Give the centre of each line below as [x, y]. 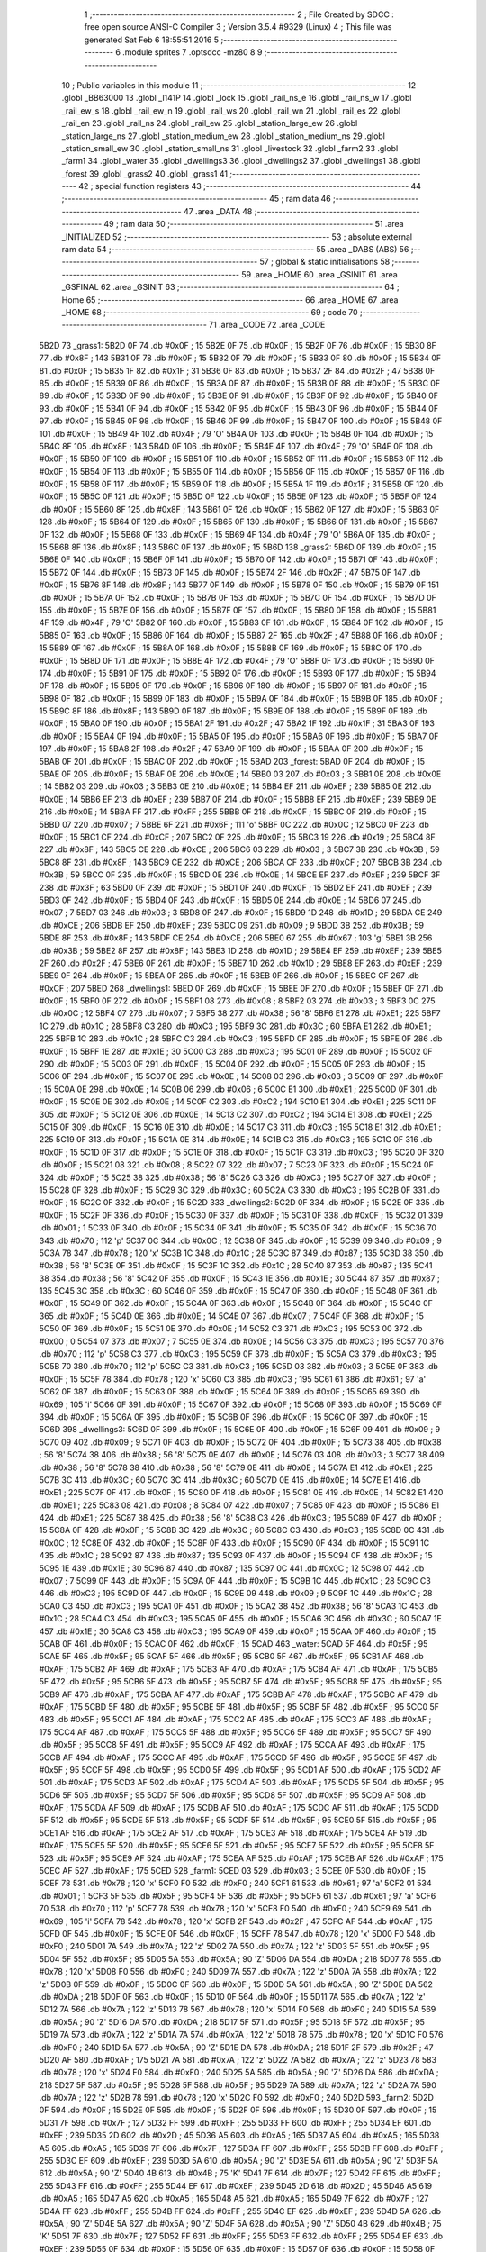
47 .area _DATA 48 [218, 211]
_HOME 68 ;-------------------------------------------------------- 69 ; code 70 [210, 312]
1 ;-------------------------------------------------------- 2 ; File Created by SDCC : [239, 14]
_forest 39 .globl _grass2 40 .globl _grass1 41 [145, 173]
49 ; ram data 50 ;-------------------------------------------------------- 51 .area [254, 224]
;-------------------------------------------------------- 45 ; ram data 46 [197, 199]
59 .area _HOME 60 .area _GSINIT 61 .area [319, 274]
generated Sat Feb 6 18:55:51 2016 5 [152, 40]
